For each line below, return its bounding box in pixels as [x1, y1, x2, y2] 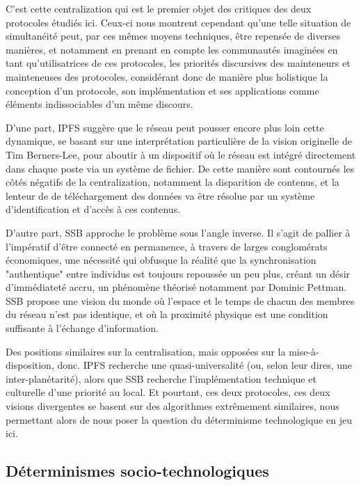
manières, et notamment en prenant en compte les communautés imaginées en [6, 42, 338, 56]
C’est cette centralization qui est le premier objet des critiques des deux [6, 1, 312, 15]
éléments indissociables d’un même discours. [6, 97, 193, 111]
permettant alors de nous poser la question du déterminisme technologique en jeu [6, 412, 352, 427]
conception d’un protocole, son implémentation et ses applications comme [6, 83, 319, 97]
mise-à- [289, 344, 319, 358]
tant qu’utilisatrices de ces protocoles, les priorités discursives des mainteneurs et [6, 56, 351, 70]
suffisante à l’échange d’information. [6, 321, 159, 335]
